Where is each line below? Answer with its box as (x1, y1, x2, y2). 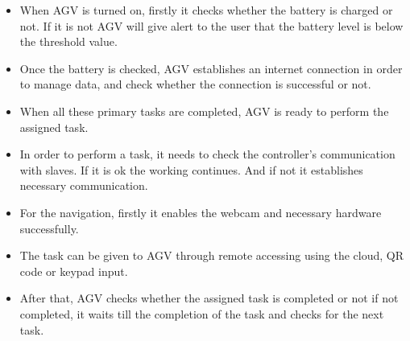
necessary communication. (19, 177, 148, 194)
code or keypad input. (19, 262, 128, 279)
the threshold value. (19, 33, 118, 50)
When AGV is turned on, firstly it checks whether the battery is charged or (19, 2, 393, 18)
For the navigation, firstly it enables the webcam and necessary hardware (19, 203, 382, 220)
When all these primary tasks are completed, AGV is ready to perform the (19, 102, 389, 119)
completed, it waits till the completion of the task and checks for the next (19, 305, 384, 322)
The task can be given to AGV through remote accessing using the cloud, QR (19, 247, 404, 264)
